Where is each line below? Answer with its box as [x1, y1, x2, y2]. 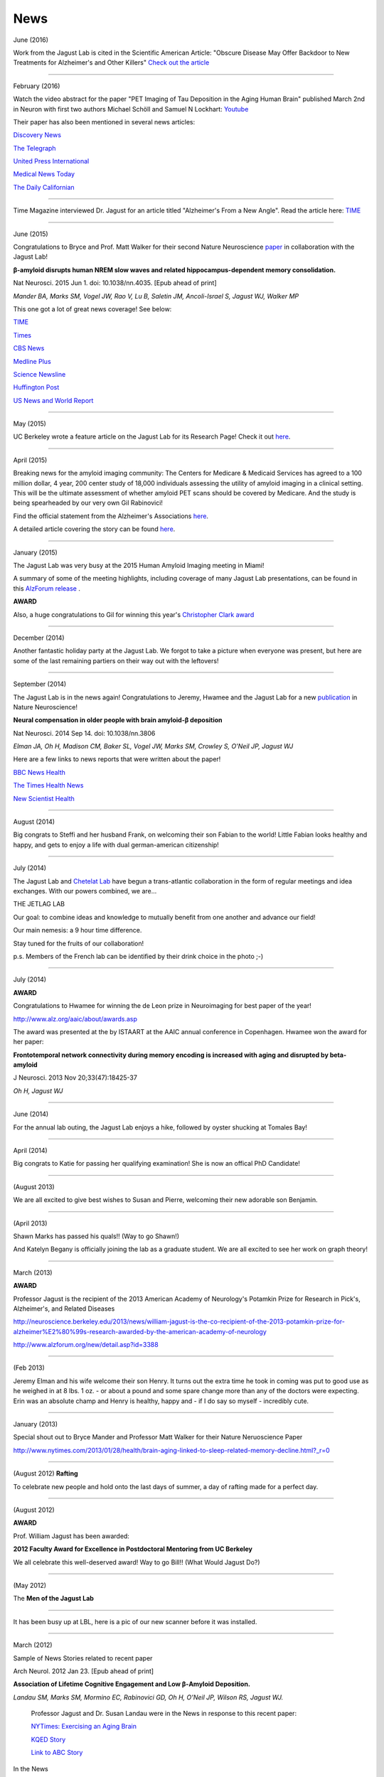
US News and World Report [13, 396, 94, 404]
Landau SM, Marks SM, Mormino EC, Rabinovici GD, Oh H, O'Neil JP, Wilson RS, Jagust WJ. [13, 1692, 284, 1702]
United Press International [13, 157, 90, 166]
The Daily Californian [13, 183, 75, 191]
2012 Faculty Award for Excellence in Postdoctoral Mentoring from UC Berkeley [13, 1545, 252, 1553]
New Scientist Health [13, 794, 75, 802]
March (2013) [13, 1268, 53, 1277]
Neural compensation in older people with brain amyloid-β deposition [13, 716, 223, 724]
